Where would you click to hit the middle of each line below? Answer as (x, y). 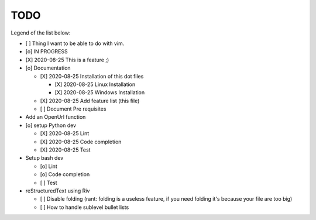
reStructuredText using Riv (58, 191)
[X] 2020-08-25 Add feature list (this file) (90, 101)
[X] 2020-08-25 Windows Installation (100, 92)
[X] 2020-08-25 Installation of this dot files (92, 76)
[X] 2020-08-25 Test (65, 150)
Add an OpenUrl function (56, 117)
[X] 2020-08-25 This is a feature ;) (67, 60)
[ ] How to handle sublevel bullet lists (85, 207)
